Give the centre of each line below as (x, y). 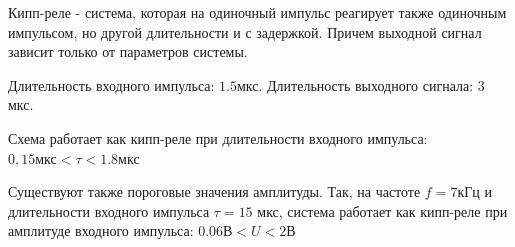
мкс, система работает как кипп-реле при (382, 210)
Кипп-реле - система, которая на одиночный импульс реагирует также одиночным (257, 12)
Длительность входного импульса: (111, 84)
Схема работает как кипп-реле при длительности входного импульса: (218, 137)
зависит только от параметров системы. (128, 51)
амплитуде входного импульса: (101, 230)
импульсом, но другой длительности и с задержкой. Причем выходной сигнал (245, 31)
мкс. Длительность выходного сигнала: (355, 84)
